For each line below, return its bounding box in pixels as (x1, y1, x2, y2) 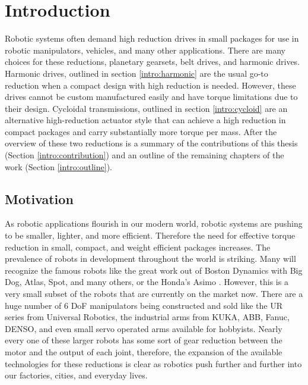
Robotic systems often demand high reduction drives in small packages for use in (5, 32, 299, 45)
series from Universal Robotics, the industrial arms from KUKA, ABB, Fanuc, (5, 311, 290, 323)
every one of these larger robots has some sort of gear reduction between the (5, 334, 282, 346)
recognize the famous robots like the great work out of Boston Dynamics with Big (5, 264, 303, 276)
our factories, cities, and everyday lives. (5, 369, 148, 381)
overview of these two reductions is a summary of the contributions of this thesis (5, 137, 298, 149)
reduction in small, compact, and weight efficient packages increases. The (5, 240, 271, 253)
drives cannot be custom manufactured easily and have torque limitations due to (5, 90, 298, 103)
